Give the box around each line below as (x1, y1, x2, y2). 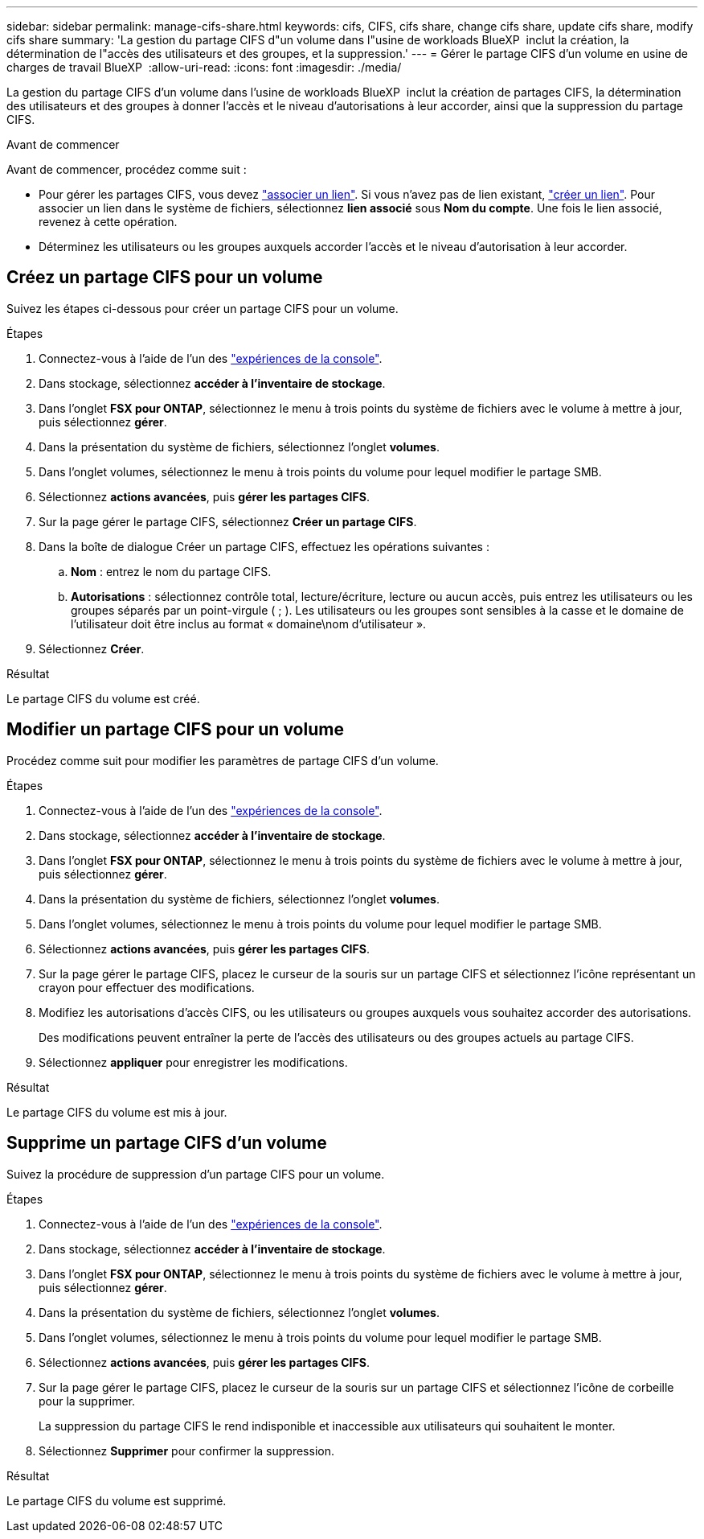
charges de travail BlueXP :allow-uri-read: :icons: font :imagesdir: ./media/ (6, 60, 402, 74)
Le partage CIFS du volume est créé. (6, 691, 200, 706)
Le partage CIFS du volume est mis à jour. (6, 1105, 227, 1119)
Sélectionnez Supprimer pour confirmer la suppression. (39, 1443, 334, 1458)
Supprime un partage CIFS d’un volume (6, 1133, 327, 1154)
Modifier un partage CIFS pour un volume (6, 719, 344, 740)
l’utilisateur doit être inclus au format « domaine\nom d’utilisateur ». (71, 616, 427, 631)
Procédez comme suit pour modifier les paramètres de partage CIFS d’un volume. (6, 753, 439, 767)
